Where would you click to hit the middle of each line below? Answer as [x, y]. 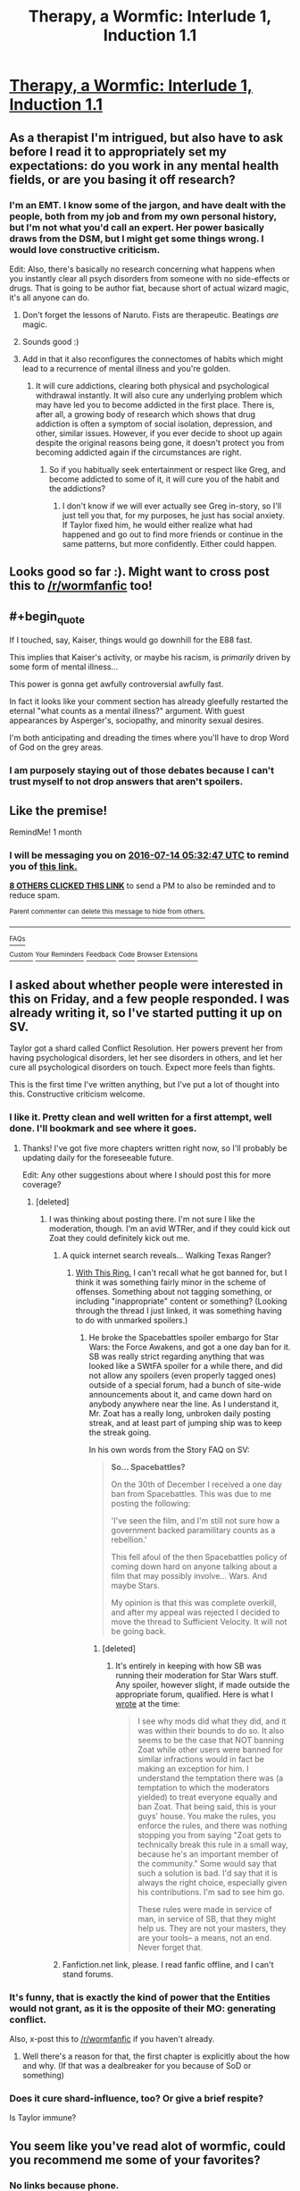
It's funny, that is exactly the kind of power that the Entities [140, 1997]
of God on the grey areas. [57, 747]
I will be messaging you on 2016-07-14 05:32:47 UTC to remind [149, 855]
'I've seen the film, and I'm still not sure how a [196, 1520]
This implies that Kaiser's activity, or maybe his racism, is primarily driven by [150, 658]
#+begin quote [47, 617]
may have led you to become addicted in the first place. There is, [155, 405]
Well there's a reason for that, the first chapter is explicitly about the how [156, 2056]
